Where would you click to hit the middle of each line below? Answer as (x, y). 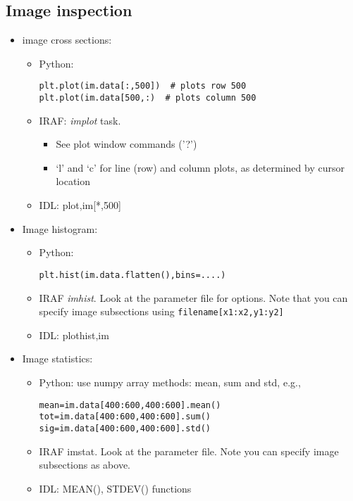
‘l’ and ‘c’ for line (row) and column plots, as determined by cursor (200, 167)
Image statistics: (57, 359)
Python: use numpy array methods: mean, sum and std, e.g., (170, 382)
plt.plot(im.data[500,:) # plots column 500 (148, 98)
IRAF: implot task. (80, 120)
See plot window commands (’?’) (126, 144)
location (73, 181)
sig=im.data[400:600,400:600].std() (125, 428)
